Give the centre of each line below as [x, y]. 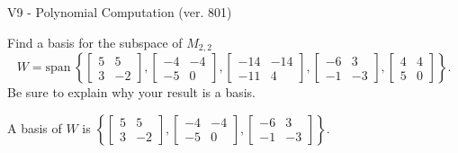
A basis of [35, 127]
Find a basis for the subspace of [95, 42]
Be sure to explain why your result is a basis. [132, 92]
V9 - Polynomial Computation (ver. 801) [120, 12]
